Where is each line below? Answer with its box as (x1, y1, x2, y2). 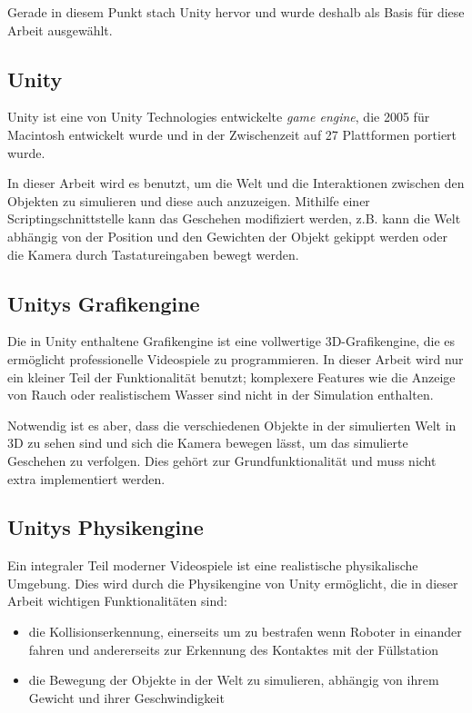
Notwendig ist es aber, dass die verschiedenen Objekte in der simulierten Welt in (7, 415, 457, 434)
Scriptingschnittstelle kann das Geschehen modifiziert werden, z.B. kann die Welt (7, 209, 461, 228)
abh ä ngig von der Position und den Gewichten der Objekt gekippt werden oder (7, 226, 447, 245)
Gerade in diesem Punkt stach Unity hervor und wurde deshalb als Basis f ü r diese (7, 3, 465, 21)
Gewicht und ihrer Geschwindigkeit (28, 688, 225, 707)
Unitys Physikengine (7, 513, 204, 541)
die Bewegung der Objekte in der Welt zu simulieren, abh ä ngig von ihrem (28, 670, 439, 689)
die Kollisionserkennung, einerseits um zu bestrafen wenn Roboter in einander (28, 622, 462, 641)
